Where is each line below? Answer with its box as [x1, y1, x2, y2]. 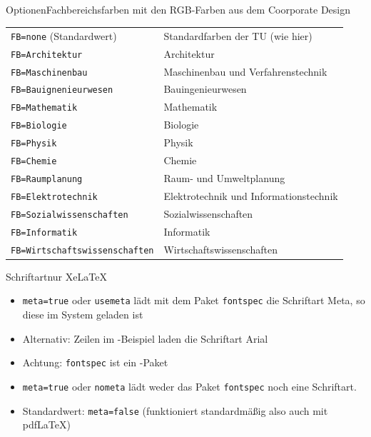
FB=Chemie [11, 156, 57, 167]
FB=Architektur [11, 49, 83, 60]
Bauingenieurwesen [163, 81, 247, 96]
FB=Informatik [11, 227, 78, 238]
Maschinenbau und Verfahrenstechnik [163, 64, 327, 79]
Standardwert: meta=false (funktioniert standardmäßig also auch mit [22, 403, 328, 418]
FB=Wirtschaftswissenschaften [11, 245, 154, 256]
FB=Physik [11, 139, 57, 149]
